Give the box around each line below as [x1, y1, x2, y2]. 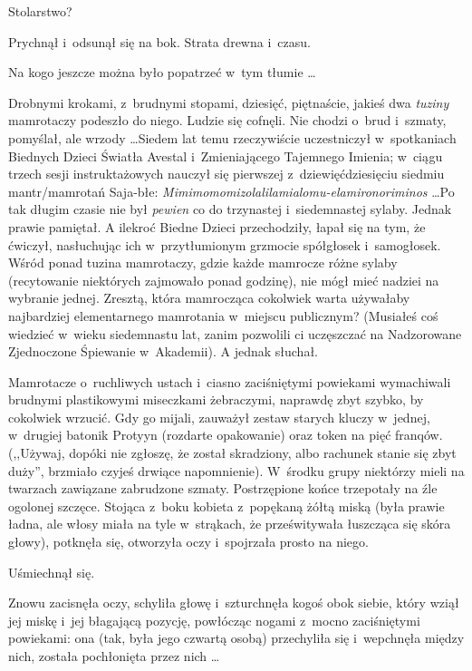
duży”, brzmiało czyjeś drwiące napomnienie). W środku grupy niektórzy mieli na [8, 461, 465, 480]
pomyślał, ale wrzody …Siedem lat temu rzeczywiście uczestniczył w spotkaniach [8, 128, 457, 147]
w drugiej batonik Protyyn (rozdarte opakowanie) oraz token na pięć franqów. [8, 425, 443, 444]
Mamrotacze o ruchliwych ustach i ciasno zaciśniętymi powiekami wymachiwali [8, 372, 451, 391]
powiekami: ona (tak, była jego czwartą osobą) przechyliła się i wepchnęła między [8, 628, 465, 647]
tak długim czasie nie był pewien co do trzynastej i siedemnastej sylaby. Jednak [8, 199, 452, 219]
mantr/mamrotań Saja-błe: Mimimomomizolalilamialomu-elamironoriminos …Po [8, 181, 455, 200]
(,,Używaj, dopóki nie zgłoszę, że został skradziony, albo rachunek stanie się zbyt [8, 443, 457, 462]
